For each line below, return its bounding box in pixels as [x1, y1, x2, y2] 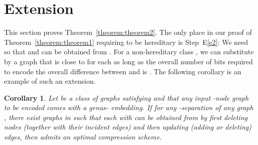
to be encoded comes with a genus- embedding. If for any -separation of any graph [4, 102, 253, 113]
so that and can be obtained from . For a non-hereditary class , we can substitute [4, 46, 254, 57]
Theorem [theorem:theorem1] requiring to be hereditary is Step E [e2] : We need [4, 36, 248, 47]
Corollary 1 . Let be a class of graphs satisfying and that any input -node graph [4, 92, 249, 103]
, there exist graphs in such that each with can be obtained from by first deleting [4, 112, 247, 122]
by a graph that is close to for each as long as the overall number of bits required [4, 56, 253, 66]
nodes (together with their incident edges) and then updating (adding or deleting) [4, 122, 251, 132]
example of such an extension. [4, 76, 96, 86]
